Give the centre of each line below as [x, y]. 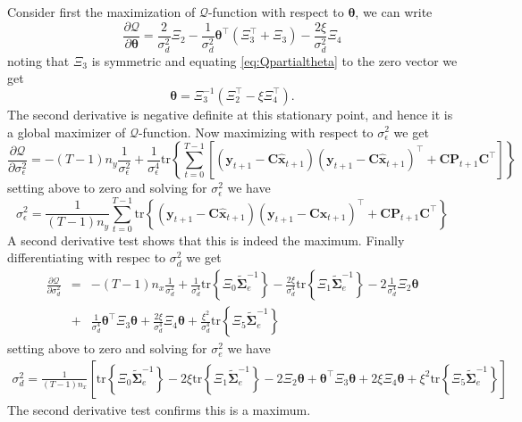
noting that [38, 60]
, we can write [394, 12]
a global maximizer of [67, 132]
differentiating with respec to [87, 257]
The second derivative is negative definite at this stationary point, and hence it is [230, 114]
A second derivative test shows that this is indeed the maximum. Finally [206, 240]
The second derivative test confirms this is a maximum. [159, 409]
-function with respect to [276, 12]
